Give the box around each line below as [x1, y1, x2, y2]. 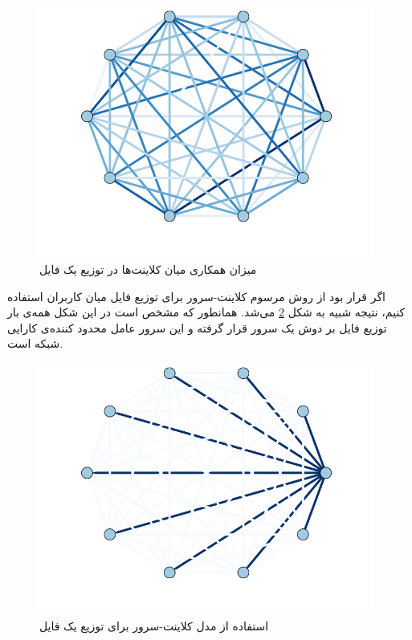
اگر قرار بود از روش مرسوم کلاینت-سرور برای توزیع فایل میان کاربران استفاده [7, 287, 385, 304]
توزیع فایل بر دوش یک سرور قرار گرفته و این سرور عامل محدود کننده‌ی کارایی [7, 319, 387, 336]
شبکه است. [7, 335, 63, 352]
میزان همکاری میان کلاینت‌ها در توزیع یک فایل [39, 260, 257, 277]
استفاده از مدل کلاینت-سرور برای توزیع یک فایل [39, 617, 269, 634]
